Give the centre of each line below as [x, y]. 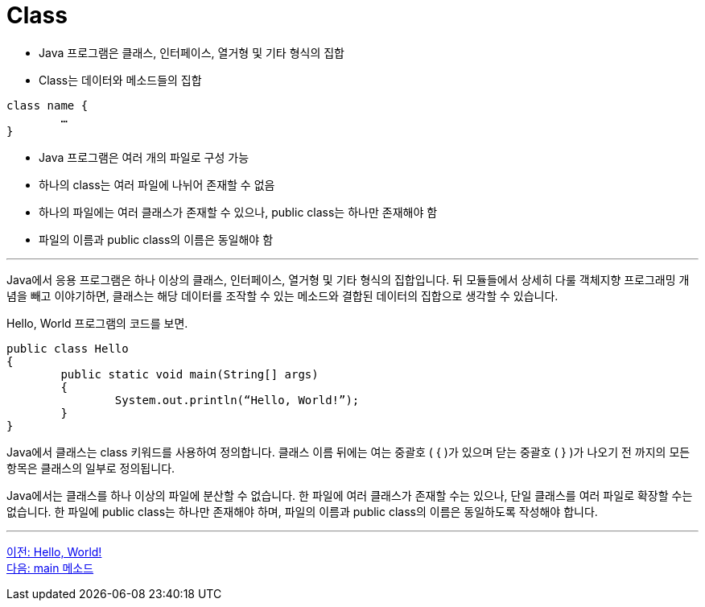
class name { [47, 105]
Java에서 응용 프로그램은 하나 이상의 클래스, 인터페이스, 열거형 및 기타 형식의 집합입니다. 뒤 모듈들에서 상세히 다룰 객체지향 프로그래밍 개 [348, 279]
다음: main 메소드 [50, 568]
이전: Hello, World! [54, 551]
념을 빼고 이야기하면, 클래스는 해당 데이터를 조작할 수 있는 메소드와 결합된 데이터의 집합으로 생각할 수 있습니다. [282, 295]
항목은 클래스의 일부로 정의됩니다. [91, 468]
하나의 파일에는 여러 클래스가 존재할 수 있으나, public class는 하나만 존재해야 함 [238, 212]
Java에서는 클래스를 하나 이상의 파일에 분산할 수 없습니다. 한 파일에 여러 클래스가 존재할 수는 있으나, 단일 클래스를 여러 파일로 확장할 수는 [350, 495]
